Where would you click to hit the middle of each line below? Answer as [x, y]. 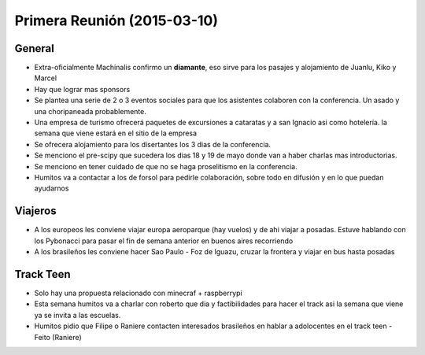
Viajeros [35, 211]
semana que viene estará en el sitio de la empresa [115, 133]
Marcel [46, 78]
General [35, 48]
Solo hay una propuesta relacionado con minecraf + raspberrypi [139, 293]
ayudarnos [52, 188]
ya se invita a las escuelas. [78, 315]
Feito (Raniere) [58, 337]
